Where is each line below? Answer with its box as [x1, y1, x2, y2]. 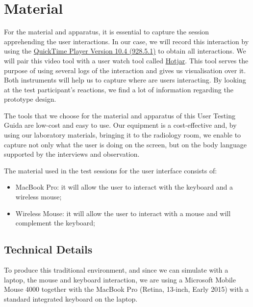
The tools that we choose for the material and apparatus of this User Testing [4, 110, 235, 120]
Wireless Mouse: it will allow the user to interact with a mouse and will [15, 208, 231, 218]
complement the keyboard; [15, 218, 96, 228]
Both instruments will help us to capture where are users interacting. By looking [4, 75, 246, 85]
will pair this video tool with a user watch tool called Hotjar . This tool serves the [4, 55, 249, 65]
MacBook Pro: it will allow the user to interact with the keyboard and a [15, 182, 233, 192]
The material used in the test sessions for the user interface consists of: [4, 165, 217, 175]
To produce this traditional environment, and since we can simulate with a [4, 265, 228, 275]
